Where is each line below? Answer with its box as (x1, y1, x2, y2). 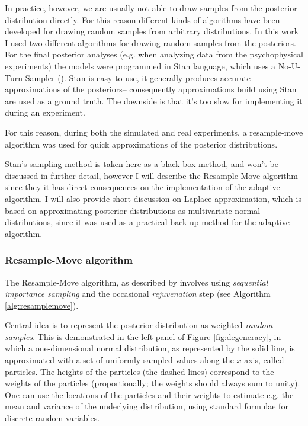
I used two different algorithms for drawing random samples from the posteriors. (5, 36, 296, 49)
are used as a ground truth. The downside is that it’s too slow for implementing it (5, 94, 303, 107)
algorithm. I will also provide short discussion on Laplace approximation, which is (5, 192, 301, 204)
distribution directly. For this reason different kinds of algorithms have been (5, 13, 280, 25)
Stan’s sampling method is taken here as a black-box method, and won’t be (5, 158, 278, 170)
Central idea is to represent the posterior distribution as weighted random (5, 319, 273, 331)
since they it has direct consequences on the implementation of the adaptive (5, 181, 280, 193)
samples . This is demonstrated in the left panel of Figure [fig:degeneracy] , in (5, 330, 281, 342)
